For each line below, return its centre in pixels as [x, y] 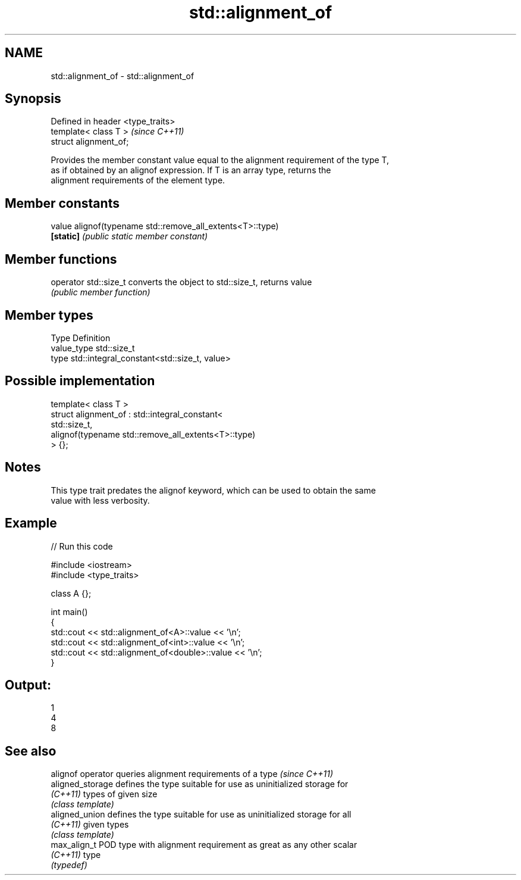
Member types [49, 315]
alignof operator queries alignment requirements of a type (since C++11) [192, 774]
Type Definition [81, 338]
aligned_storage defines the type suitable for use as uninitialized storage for [200, 784]
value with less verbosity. [100, 500]
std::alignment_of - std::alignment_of [123, 76]
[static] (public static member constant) [129, 236]
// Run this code [82, 546]
